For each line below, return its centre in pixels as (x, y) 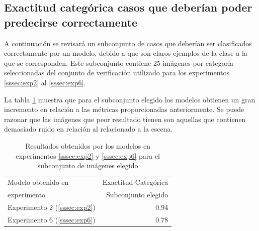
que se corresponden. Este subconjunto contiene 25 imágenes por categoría (119, 63)
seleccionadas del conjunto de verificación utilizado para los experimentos (117, 73)
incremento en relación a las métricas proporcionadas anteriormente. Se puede (124, 109)
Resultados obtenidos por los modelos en (88, 145)
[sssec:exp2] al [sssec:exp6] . (45, 82)
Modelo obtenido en (38, 182)
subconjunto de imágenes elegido (88, 165)
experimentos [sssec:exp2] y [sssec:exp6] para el (88, 155)
